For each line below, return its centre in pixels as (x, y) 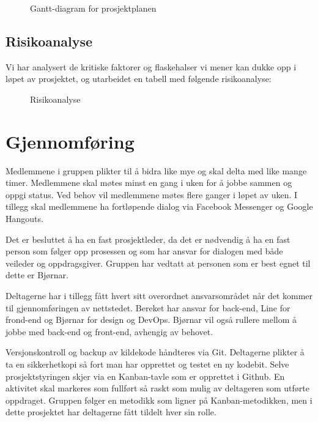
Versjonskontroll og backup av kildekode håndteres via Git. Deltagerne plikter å (155, 352)
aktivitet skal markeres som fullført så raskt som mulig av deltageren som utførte (157, 388)
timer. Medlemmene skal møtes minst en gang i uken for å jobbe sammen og (149, 183)
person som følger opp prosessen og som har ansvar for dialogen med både (144, 251)
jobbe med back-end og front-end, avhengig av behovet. (109, 331)
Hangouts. (24, 219)
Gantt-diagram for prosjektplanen (93, 8)
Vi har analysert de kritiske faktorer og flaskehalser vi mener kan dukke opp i (151, 66)
